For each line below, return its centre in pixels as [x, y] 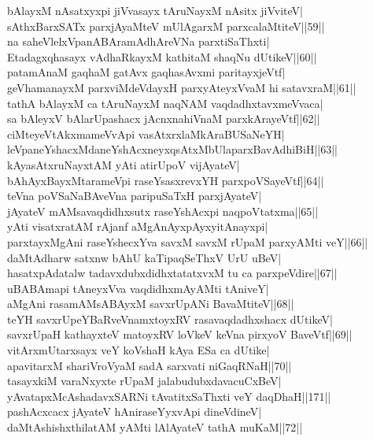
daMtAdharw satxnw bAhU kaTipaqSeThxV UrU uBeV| [144, 257]
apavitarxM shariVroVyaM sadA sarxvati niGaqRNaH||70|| [150, 365]
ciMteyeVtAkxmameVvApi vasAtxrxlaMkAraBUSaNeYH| [146, 133]
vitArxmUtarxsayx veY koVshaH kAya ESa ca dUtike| [138, 350]
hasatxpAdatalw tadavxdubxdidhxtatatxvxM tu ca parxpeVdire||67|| [172, 273]
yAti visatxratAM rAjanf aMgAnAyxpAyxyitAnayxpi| [138, 226]
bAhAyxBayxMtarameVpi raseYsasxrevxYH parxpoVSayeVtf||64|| [166, 180]
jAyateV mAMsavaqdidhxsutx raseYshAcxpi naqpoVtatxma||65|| [163, 211]
